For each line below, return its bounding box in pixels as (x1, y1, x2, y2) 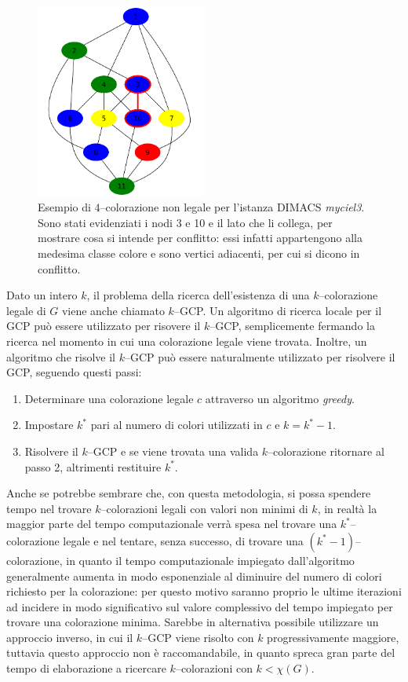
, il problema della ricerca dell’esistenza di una (86, 287, 310, 303)
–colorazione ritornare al (268, 442, 384, 459)
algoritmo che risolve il (6, 348, 115, 365)
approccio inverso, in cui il (6, 629, 133, 645)
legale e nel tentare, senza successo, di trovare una (63, 532, 304, 548)
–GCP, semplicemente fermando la (209, 317, 375, 334)
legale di (6, 302, 46, 318)
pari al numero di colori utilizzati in (90, 416, 263, 433)
